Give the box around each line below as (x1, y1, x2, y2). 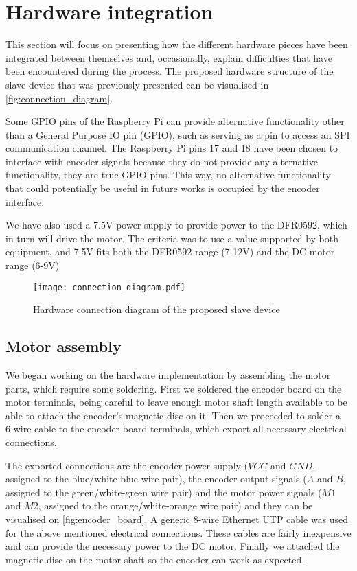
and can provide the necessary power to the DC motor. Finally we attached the (5, 539, 340, 553)
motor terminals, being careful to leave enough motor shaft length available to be (5, 395, 347, 409)
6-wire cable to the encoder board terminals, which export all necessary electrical (5, 421, 347, 436)
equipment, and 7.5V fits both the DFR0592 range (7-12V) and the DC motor (5, 244, 335, 259)
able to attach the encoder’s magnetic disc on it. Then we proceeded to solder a (5, 408, 341, 422)
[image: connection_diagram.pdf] (33, 282, 185, 292)
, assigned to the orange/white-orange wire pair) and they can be (38, 498, 313, 513)
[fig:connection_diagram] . (5, 91, 113, 105)
